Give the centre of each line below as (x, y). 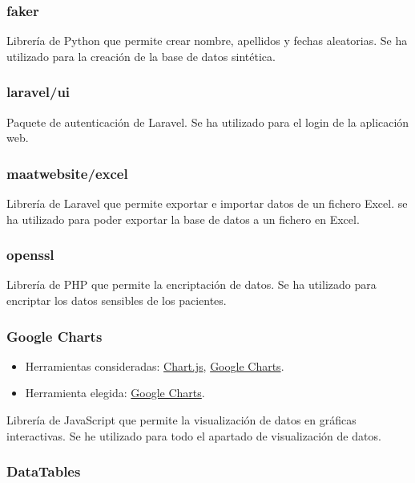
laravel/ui (38, 92)
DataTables (44, 471)
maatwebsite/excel (67, 173)
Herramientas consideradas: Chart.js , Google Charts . (155, 365)
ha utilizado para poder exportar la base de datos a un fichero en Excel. (183, 219)
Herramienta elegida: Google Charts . (115, 393)
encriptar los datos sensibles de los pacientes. (117, 300)
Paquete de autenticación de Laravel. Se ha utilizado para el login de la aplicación (208, 122)
